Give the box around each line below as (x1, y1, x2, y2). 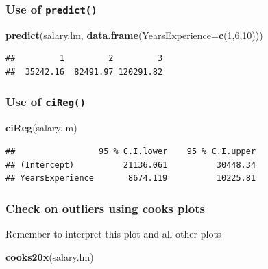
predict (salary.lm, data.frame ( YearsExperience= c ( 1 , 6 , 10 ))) (5, 27, 263, 42)
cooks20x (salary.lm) (5, 249, 94, 264)
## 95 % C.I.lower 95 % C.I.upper (5, 146, 256, 156)
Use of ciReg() (5, 93, 86, 110)
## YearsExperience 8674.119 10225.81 (5, 173, 256, 183)
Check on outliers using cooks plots (5, 199, 205, 216)
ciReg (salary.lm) (5, 120, 77, 135)
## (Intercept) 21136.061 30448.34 (5, 159, 256, 170)
